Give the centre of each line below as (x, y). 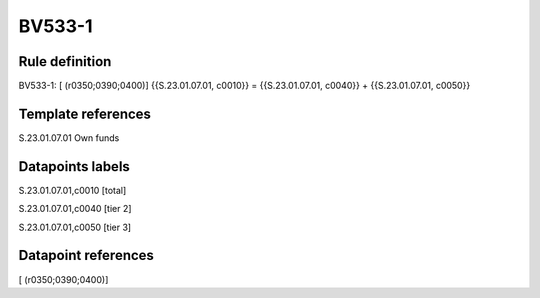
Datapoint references (86, 255)
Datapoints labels (74, 166)
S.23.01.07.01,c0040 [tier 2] (75, 209)
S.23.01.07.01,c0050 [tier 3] (75, 227)
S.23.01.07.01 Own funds (69, 137)
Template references (85, 113)
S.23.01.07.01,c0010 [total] (72, 190)
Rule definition (65, 61)
